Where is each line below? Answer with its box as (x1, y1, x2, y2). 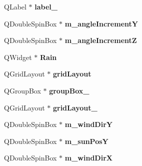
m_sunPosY (64, 135, 108, 146)
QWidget (4, 51, 32, 62)
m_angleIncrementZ (64, 35, 137, 45)
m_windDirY (64, 119, 112, 129)
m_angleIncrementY (64, 18, 138, 28)
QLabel (4, 1, 26, 11)
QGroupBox (4, 85, 41, 95)
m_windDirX (64, 152, 112, 163)
